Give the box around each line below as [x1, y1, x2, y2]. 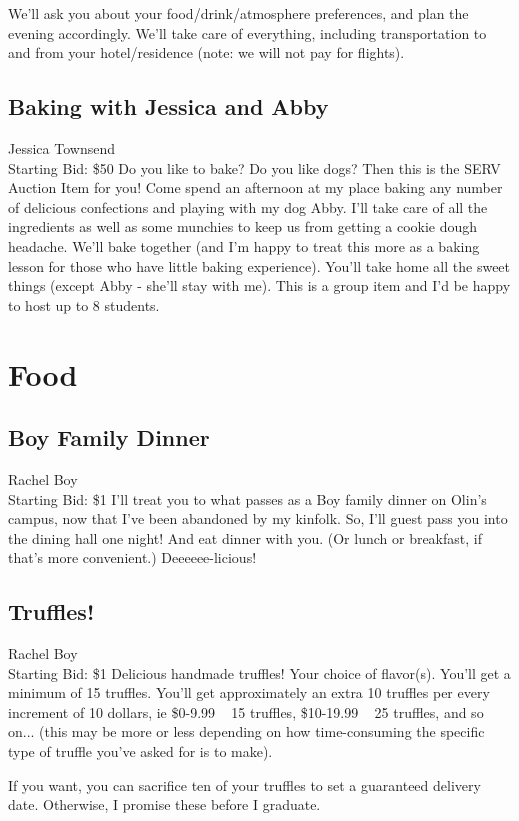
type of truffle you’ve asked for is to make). [8, 741, 273, 762]
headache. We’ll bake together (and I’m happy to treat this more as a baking [8, 235, 480, 256]
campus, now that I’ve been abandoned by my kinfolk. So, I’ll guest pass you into [8, 508, 508, 529]
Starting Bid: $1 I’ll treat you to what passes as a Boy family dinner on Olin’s [8, 488, 487, 509]
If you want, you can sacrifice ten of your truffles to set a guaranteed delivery [8, 774, 481, 795]
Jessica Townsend [8, 137, 115, 158]
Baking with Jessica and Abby [8, 91, 329, 122]
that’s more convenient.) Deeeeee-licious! [8, 547, 257, 568]
